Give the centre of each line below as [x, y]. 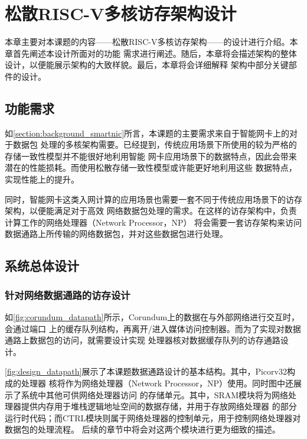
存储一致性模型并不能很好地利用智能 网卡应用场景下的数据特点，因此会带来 [151, 156]
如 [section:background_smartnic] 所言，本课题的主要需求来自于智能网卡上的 [147, 133]
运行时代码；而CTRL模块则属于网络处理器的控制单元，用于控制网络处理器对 [153, 417]
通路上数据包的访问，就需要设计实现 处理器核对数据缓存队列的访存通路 [143, 340]
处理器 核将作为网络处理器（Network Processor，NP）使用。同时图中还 [157, 383]
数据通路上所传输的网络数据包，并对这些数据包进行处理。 [116, 234]
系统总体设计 [42, 266]
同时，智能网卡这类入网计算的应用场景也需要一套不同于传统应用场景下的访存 [153, 199]
